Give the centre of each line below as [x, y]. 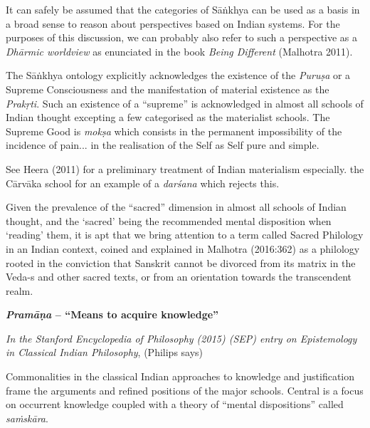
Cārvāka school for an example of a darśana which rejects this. [143, 183]
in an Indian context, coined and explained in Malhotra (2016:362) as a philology [183, 248]
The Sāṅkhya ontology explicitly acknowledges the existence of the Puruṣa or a [178, 75]
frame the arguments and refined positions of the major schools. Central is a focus [185, 390]
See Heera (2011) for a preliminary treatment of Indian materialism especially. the [185, 168]
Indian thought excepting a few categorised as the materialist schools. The [168, 117]
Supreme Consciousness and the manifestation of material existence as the [168, 89]
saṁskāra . [27, 418]
